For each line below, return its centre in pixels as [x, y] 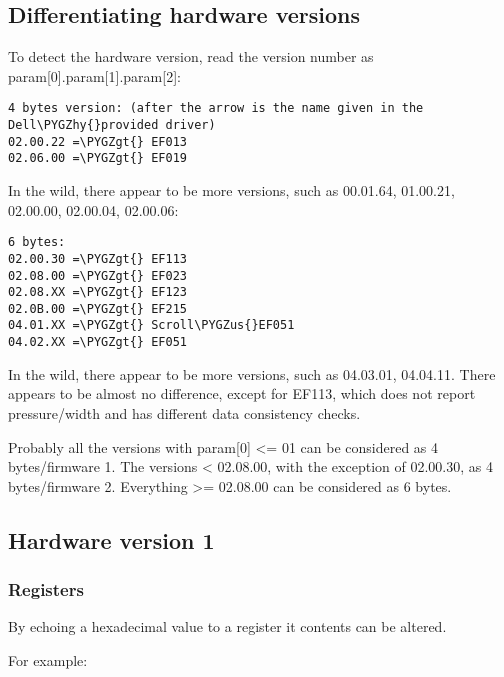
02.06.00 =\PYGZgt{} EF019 [97, 158]
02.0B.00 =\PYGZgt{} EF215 [97, 308]
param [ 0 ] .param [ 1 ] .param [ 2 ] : [94, 75]
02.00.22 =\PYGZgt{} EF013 [97, 141]
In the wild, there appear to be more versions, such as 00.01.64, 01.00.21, [231, 190]
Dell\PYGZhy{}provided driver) [112, 125]
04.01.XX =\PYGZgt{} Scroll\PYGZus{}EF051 [151, 325]
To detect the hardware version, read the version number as [191, 56]
